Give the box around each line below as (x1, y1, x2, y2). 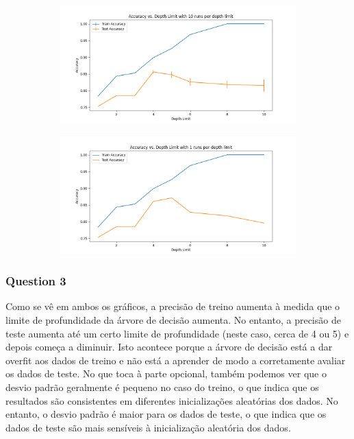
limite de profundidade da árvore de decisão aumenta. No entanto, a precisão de (5, 313, 341, 327)
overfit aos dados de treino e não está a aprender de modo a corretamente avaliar (5, 353, 346, 367)
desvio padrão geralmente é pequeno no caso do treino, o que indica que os (5, 379, 319, 394)
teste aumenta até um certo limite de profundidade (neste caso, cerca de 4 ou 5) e (5, 326, 349, 340)
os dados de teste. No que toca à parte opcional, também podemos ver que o (5, 366, 327, 381)
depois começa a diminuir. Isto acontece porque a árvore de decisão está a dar (5, 340, 333, 354)
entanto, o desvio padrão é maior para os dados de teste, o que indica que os (5, 407, 327, 421)
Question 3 (5, 272, 66, 289)
